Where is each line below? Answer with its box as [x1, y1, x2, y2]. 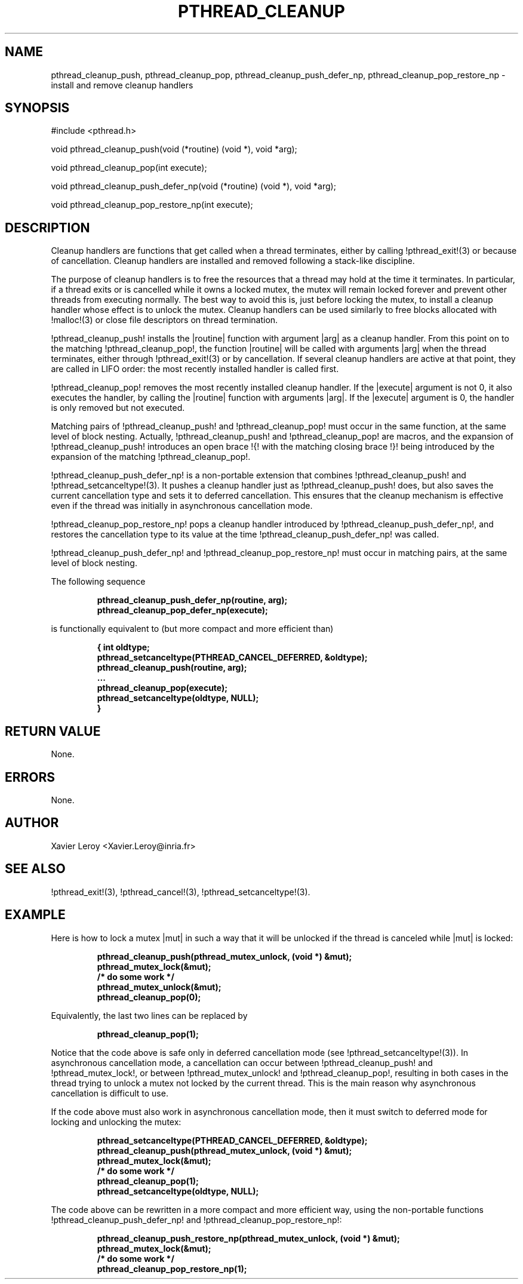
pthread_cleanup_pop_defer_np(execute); [97, 605, 268, 616]
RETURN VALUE [5, 723, 101, 739]
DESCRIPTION [5, 220, 90, 235]
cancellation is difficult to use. [51, 1088, 168, 1098]
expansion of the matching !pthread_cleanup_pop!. [51, 451, 251, 462]
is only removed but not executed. [51, 403, 185, 413]
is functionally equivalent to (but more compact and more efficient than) [51, 623, 334, 634]
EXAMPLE [5, 907, 66, 923]
